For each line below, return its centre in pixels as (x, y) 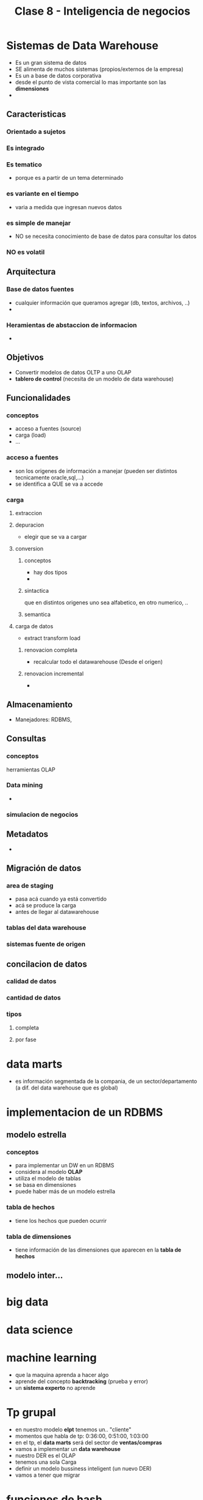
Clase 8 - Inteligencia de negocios (102, 11)
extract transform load (52, 638)
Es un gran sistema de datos (51, 62)
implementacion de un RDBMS (85, 1112)
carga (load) (30, 435)
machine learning (52, 1358)
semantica (37, 614)
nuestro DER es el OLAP (45, 1455)
